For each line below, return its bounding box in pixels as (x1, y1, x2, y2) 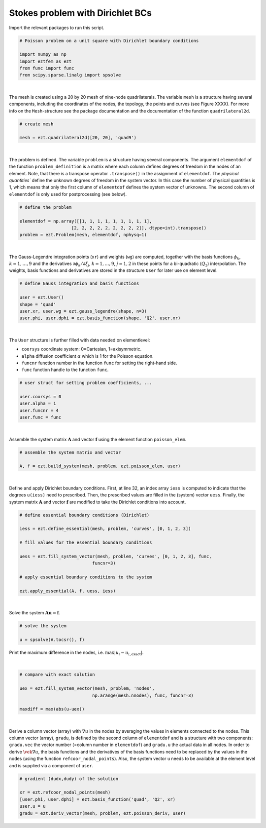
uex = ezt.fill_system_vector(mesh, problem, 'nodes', (19, 686, 155, 691)
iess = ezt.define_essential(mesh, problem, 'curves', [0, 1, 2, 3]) (19, 526, 191, 531)
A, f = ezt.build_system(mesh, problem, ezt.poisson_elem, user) (19, 463, 181, 469)
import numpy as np (19, 52, 66, 57)
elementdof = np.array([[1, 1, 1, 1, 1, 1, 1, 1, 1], (19, 218, 152, 224)
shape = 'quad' (19, 301, 56, 307)
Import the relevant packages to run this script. (9, 25, 104, 31)
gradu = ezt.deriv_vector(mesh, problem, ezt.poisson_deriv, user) (19, 810, 186, 816)
